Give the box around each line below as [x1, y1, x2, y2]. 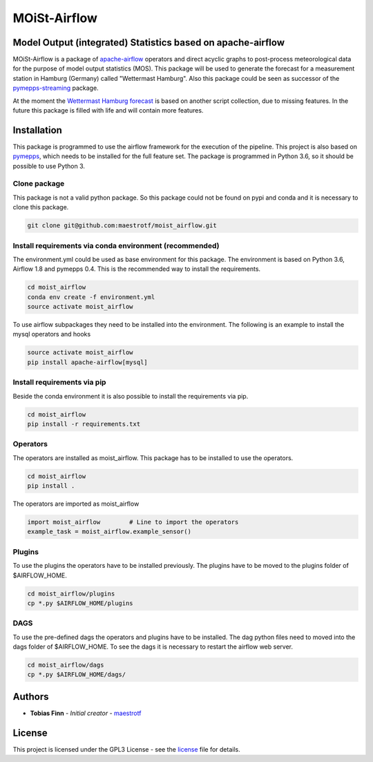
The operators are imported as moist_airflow [12, 499, 140, 508]
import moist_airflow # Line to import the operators [27, 518, 239, 526]
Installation [12, 124, 62, 136]
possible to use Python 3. [12, 162, 86, 170]
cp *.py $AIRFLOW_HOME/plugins [27, 599, 134, 607]
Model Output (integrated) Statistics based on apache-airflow [12, 37, 285, 48]
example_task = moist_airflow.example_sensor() [27, 528, 191, 535]
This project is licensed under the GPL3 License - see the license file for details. [12, 745, 241, 753]
